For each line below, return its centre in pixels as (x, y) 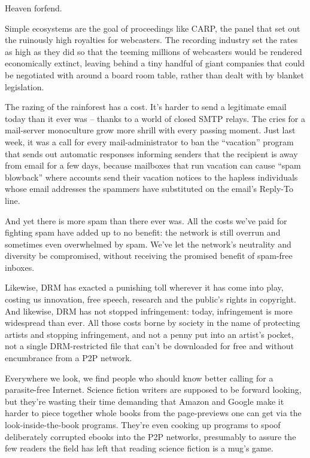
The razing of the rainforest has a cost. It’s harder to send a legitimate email (146, 107)
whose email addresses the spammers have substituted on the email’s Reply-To (149, 189)
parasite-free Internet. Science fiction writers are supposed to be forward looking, (153, 390)
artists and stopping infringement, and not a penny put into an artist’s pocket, (149, 334)
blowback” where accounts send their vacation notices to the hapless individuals (151, 177)
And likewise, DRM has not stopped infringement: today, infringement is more (149, 311)
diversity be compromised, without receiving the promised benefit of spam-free (149, 256)
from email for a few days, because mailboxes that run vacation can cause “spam (153, 165)
